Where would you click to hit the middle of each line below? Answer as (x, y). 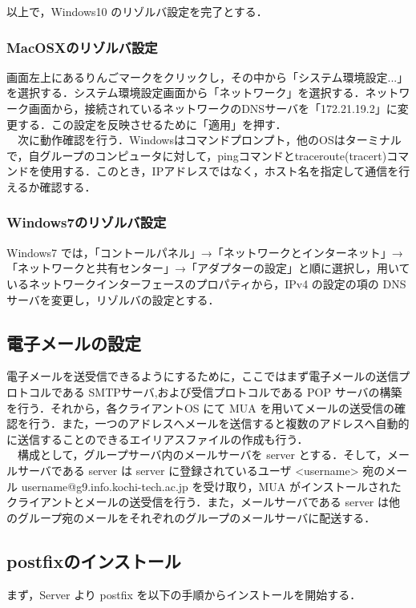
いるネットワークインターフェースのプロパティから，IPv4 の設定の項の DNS (206, 283)
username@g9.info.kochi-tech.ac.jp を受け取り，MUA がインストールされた (211, 486)
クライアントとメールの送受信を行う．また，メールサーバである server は (198, 502)
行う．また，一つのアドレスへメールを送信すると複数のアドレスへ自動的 (219, 423)
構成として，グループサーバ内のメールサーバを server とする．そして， (202, 455)
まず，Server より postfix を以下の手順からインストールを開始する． (184, 594)
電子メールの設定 (74, 342)
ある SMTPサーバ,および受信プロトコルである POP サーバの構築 (232, 391)
